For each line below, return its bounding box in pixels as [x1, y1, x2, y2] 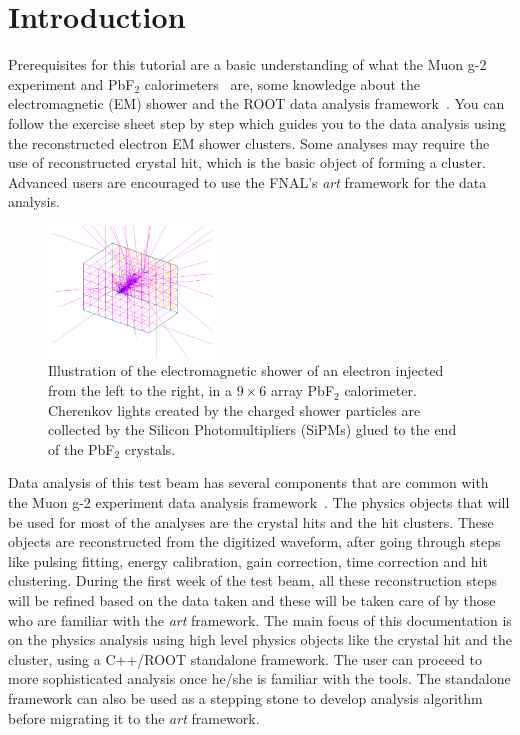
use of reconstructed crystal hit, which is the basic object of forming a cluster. [8, 152, 486, 173]
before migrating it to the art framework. [8, 707, 260, 728]
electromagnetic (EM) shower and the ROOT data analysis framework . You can [8, 93, 505, 114]
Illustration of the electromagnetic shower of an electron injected [48, 360, 444, 381]
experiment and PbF [8, 73, 135, 94]
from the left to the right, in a [48, 380, 233, 401]
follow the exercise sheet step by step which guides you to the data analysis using [8, 112, 506, 133]
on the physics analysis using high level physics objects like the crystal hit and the [8, 629, 512, 650]
